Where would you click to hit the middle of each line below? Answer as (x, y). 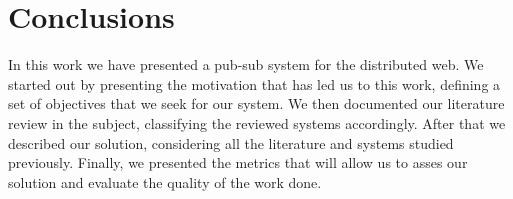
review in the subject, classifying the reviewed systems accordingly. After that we (257, 122)
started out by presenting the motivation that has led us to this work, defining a (254, 83)
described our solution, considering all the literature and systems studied (231, 142)
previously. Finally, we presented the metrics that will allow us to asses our (238, 162)
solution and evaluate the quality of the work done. (165, 181)
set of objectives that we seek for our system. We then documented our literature (256, 103)
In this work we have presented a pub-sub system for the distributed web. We (246, 64)
